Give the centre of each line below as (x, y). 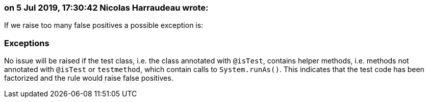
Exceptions (27, 43)
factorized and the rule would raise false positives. (89, 78)
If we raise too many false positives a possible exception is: (104, 25)
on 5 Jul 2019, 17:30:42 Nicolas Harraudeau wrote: (106, 8)
